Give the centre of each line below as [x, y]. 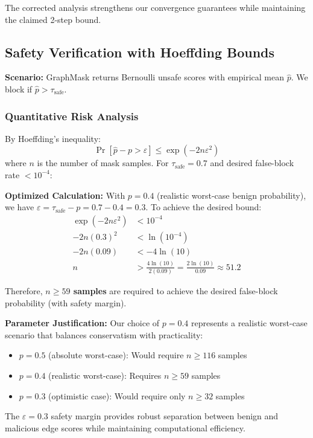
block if [19, 89]
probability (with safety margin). [66, 302]
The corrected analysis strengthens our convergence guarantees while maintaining [155, 7]
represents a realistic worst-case [249, 323]
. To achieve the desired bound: [204, 207]
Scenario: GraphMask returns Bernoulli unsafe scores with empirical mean [145, 77]
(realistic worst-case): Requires [105, 375]
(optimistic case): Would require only [117, 395]
